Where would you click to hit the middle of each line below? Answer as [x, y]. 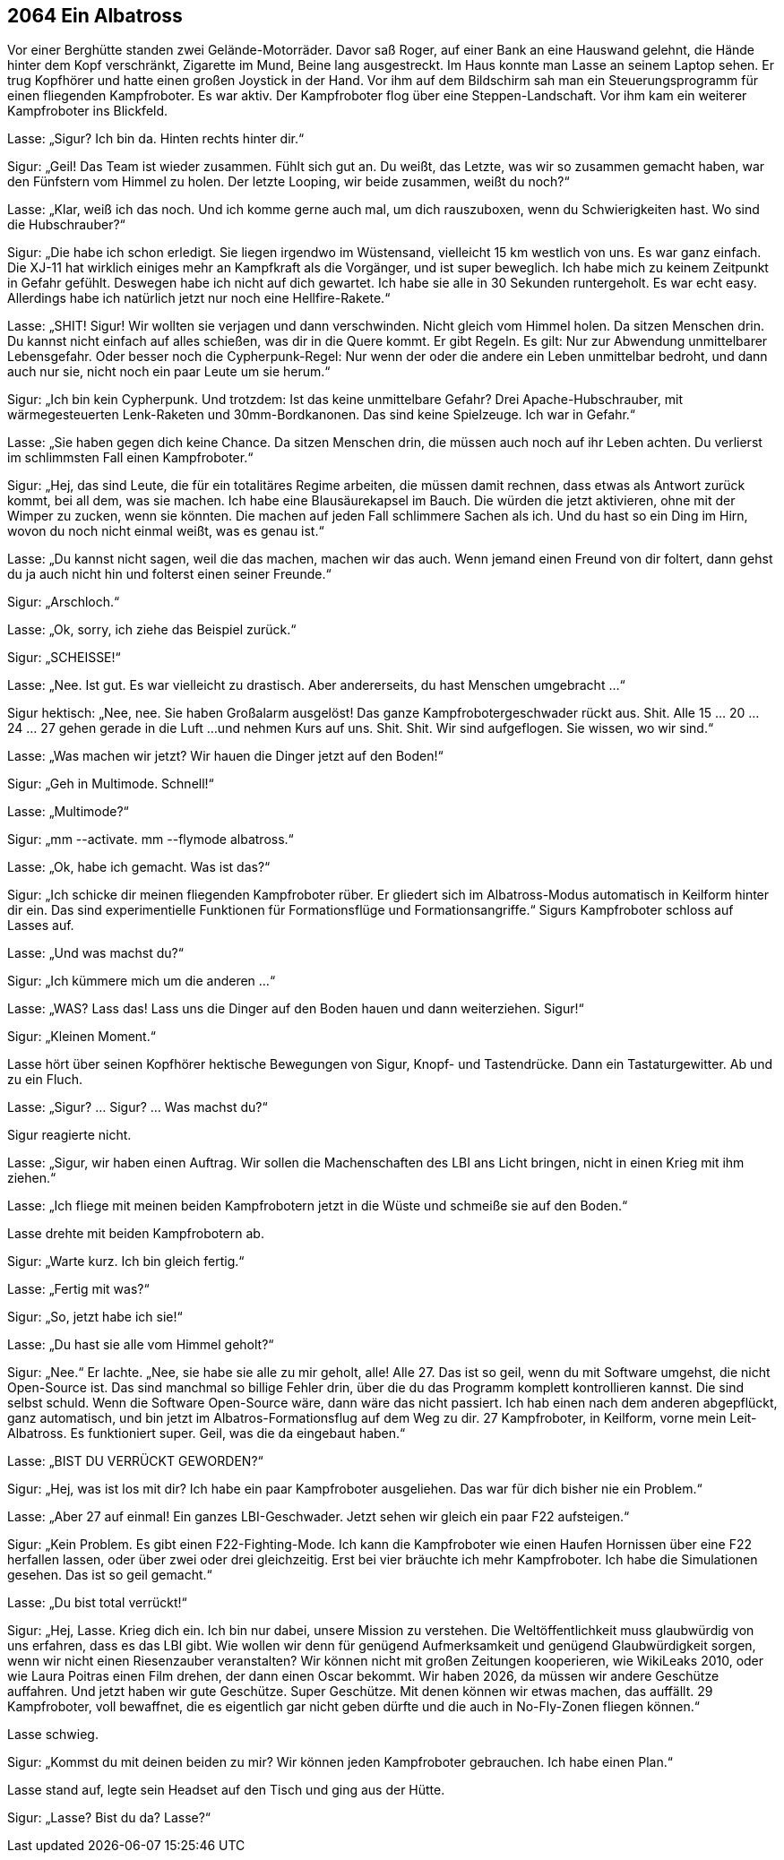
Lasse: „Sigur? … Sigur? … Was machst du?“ [138, 1107]
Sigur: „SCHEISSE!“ [64, 658]
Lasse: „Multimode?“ [68, 812]
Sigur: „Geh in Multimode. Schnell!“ [111, 784]
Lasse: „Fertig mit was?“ [78, 1289]
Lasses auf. [41, 926]
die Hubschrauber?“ [66, 225]
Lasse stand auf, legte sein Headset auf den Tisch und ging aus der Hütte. [226, 1790]
